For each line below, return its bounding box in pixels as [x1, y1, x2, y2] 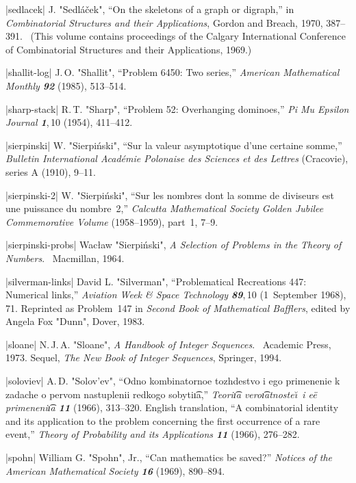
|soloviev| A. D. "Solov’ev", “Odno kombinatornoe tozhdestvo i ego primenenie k [5, 374, 340, 388]
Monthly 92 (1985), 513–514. [5, 78, 127, 92]
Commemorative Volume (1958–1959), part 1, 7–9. [5, 214, 218, 229]
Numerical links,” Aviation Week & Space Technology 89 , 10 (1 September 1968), [5, 287, 346, 302]
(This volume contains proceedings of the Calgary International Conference [30, 29, 346, 43]
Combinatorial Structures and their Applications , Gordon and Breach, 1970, [5, 15, 323, 29]
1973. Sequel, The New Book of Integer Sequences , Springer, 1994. [5, 350, 282, 365]
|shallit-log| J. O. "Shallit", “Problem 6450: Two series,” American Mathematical [5, 65, 340, 79]
